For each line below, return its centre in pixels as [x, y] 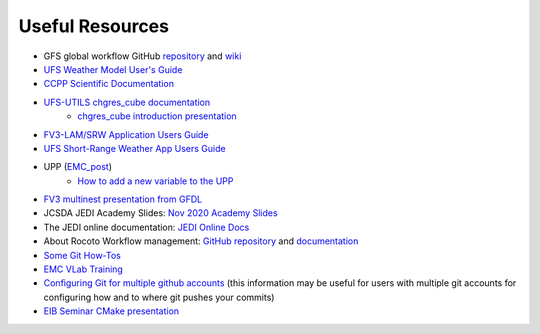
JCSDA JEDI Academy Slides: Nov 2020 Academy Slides [161, 213]
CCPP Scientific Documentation [109, 84]
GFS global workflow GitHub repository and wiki [142, 56]
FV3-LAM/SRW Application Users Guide [126, 134]
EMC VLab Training [83, 269]
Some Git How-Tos [82, 255]
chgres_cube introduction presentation [157, 116]
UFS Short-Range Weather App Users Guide [134, 148]
